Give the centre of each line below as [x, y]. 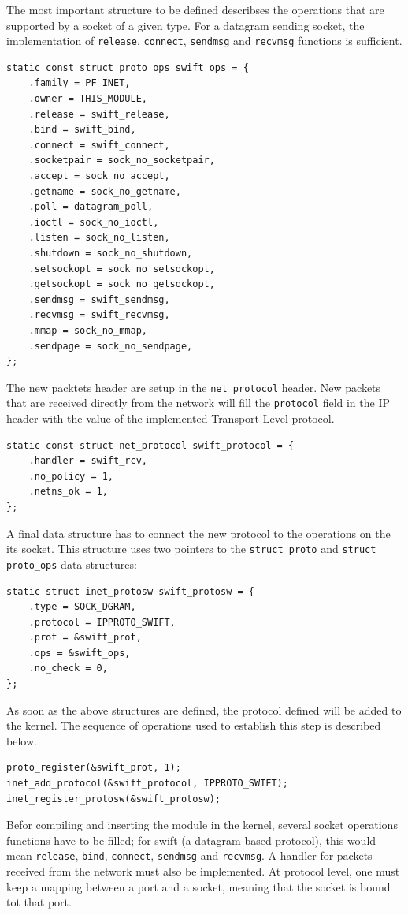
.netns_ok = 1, [68, 492]
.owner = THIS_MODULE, [88, 99]
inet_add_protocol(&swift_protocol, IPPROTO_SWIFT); [147, 784]
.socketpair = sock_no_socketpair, [122, 161]
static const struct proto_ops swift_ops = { [128, 67]
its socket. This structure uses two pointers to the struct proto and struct [191, 549]
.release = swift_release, [99, 114]
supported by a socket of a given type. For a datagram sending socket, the [185, 25]
